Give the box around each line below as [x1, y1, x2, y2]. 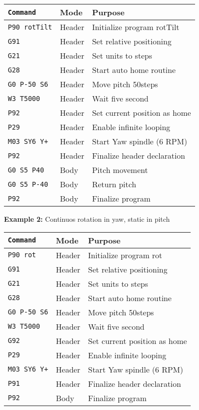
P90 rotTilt [8, 23, 53, 31]
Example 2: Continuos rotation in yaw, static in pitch [4, 214, 170, 224]
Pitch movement [92, 164, 148, 175]
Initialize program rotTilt [92, 21, 179, 33]
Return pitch [92, 178, 137, 190]
